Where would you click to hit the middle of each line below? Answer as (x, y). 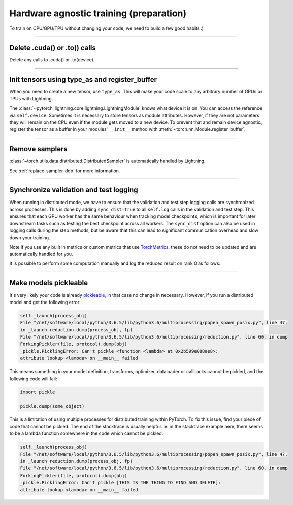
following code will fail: (34, 379)
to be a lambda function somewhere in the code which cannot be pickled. (86, 433)
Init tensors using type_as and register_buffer (83, 79)
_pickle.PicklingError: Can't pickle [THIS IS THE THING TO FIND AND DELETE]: (120, 483)
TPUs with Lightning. (31, 98)
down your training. (30, 238)
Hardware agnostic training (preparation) (98, 13)
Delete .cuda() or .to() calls (53, 48)
